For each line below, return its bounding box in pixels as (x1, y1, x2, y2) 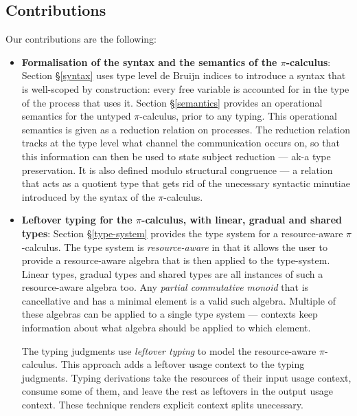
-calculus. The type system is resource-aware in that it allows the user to (21, 239, 327, 254)
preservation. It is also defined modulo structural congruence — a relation (21, 162, 333, 177)
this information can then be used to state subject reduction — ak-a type (21, 149, 331, 163)
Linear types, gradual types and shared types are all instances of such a (21, 266, 323, 281)
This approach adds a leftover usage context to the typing (60, 357, 305, 371)
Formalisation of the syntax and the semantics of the (21, 54, 277, 69)
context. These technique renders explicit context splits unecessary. (21, 397, 303, 412)
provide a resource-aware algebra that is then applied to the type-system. (21, 253, 330, 267)
